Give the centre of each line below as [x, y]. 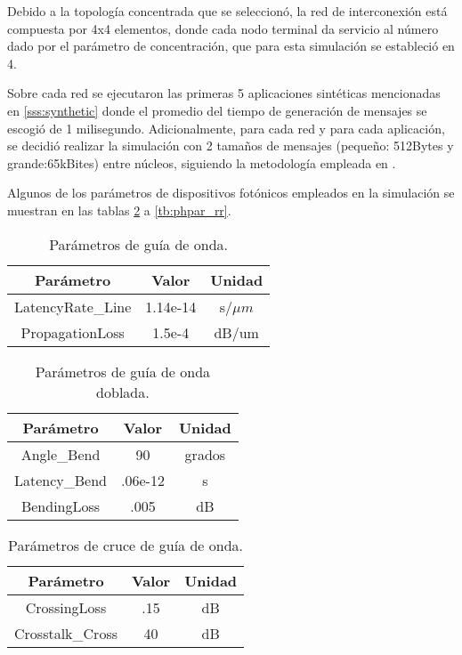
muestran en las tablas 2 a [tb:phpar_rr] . [119, 210]
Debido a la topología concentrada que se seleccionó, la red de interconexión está [227, 11]
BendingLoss [61, 505]
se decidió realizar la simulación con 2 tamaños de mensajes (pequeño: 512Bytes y [231, 146]
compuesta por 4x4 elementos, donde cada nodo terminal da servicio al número [223, 28]
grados [205, 454]
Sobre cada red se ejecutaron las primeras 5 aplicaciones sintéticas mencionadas [224, 93]
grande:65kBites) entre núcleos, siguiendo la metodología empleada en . [202, 162]
